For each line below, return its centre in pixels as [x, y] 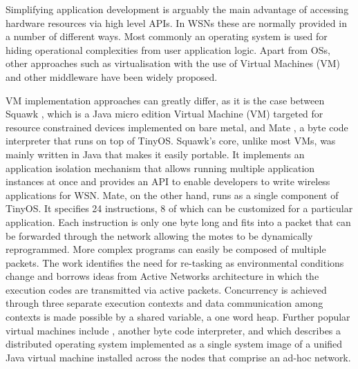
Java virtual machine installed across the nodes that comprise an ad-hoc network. [178, 357]
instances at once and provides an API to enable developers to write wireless [168, 181]
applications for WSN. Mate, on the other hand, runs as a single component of [172, 195]
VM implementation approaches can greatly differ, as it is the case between [165, 100]
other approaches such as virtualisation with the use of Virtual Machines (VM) [173, 63]
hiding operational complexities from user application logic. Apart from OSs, [168, 49]
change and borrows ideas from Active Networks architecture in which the [162, 276]
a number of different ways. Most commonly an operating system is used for [167, 36]
